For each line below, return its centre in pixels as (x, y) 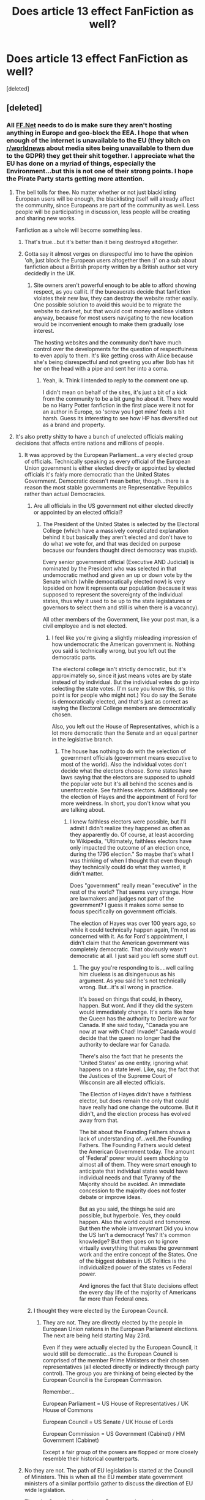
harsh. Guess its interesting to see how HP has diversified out (120, 418)
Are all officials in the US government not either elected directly (114, 505)
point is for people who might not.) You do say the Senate (124, 695)
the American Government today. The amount (137, 1151)
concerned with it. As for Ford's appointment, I (129, 936)
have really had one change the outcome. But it (139, 1107)
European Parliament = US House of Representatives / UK (115, 1403)
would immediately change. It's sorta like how (137, 1012)
